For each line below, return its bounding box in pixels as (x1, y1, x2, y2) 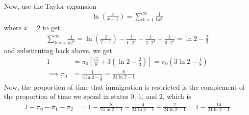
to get (42, 22, 60, 33)
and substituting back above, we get (4, 45, 112, 56)
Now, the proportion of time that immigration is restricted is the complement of (4, 81, 245, 92)
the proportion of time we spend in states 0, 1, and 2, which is (4, 91, 191, 101)
